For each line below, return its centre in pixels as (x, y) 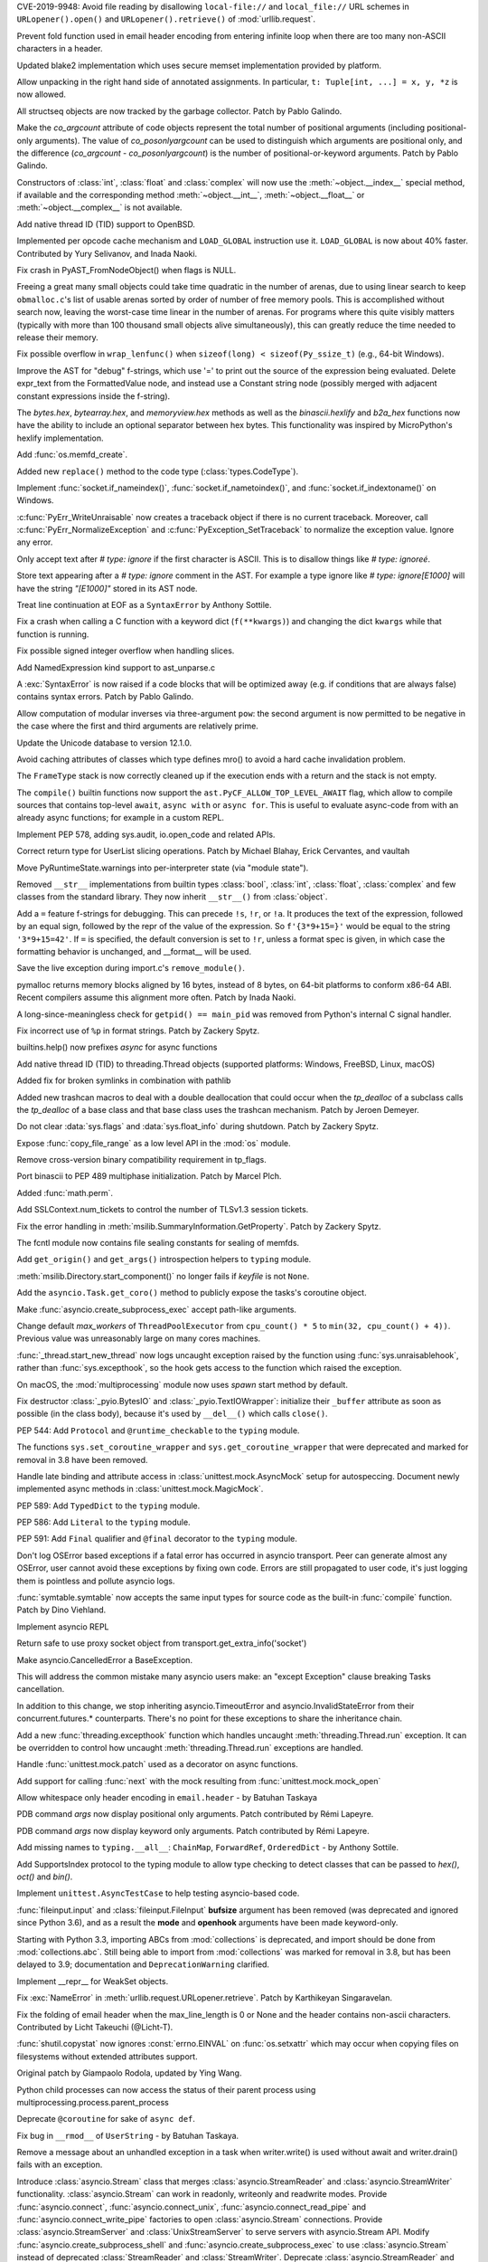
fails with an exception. (60, 2165)
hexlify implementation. (60, 438)
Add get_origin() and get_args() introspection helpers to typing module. (164, 1259)
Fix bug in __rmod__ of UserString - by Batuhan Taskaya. (128, 2135)
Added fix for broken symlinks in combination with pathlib (124, 1080)
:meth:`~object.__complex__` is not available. (99, 207)
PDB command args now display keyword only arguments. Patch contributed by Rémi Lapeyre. (193, 1830)
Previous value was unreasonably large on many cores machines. (139, 1338)
